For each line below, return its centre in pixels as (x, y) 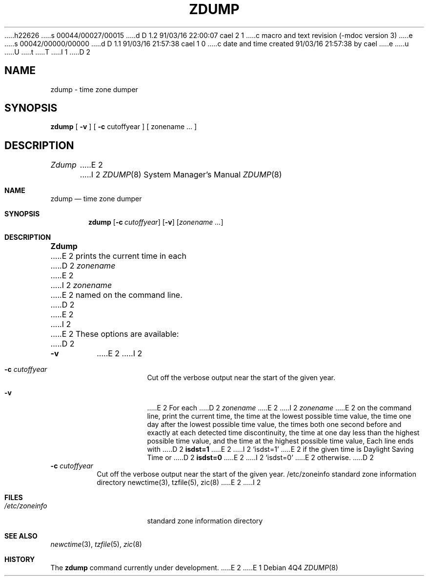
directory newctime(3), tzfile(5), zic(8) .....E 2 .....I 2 (179, 483)
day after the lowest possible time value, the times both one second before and (274, 425)
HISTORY (20, 560)
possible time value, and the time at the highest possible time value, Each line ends (280, 441)
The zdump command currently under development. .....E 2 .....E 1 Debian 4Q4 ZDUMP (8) (194, 568)
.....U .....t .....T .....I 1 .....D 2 (48, 52)
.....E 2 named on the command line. (116, 295)
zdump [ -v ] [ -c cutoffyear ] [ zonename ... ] (124, 127)
